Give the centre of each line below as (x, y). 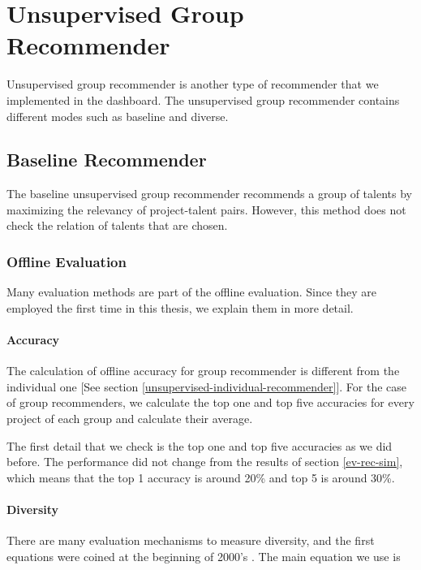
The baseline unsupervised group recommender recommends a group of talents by (209, 194)
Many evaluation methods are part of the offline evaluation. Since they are (191, 292)
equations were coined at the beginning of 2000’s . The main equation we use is (204, 556)
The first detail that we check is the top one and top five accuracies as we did (200, 445)
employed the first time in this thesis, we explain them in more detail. (180, 307)
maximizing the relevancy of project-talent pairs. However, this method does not (206, 209)
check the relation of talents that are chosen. (117, 225)
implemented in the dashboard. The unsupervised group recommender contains (203, 99)
